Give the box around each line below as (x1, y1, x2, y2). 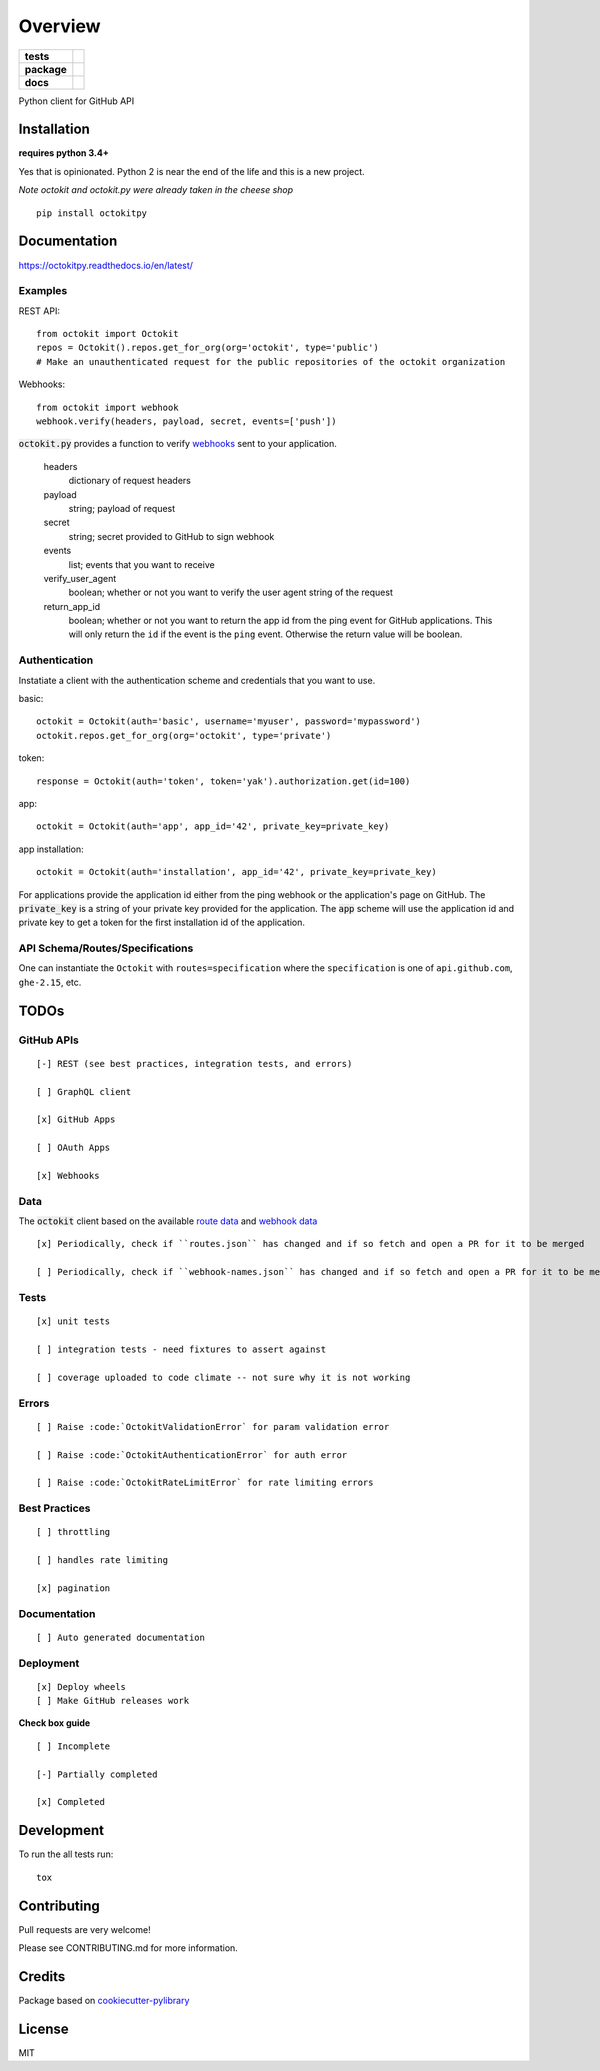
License (18, 2020, 69, 2037)
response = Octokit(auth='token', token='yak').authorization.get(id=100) (36, 775, 411, 787)
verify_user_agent (43, 572, 117, 584)
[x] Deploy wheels (36, 1681, 127, 1692)
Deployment (18, 1656, 80, 1670)
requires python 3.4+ (18, 147, 110, 159)
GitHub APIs (18, 1033, 79, 1047)
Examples (18, 284, 68, 298)
